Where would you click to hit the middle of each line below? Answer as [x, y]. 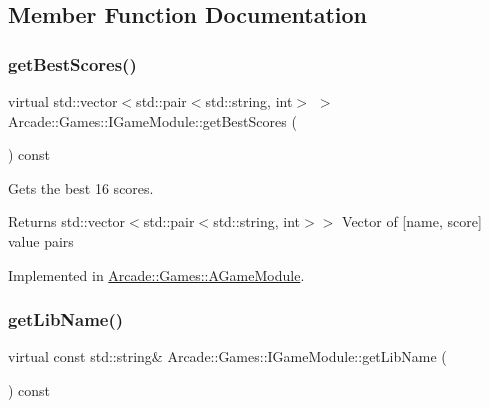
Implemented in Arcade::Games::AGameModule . [156, 274]
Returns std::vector [67, 221]
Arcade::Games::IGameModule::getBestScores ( [152, 120]
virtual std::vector [63, 101]
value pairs [41, 240]
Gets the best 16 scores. [81, 187]
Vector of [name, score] [412, 221]
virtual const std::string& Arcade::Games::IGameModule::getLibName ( [227, 356]
